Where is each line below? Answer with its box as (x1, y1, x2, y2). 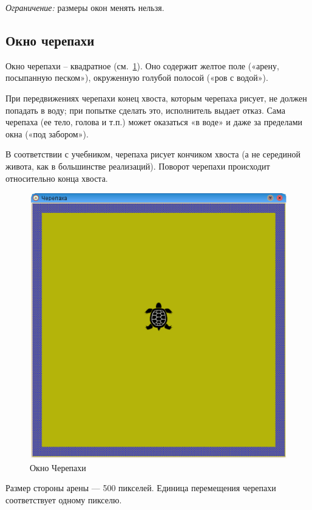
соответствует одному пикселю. (5, 494, 122, 506)
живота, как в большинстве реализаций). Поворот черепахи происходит (5, 159, 270, 172)
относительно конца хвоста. (5, 171, 108, 184)
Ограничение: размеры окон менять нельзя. (5, 1, 164, 13)
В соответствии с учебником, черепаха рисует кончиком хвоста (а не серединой (5, 148, 301, 160)
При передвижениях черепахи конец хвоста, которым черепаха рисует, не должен (5, 91, 307, 104)
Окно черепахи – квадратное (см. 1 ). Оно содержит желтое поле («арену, (5, 59, 279, 72)
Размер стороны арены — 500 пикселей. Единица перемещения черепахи (5, 481, 276, 494)
